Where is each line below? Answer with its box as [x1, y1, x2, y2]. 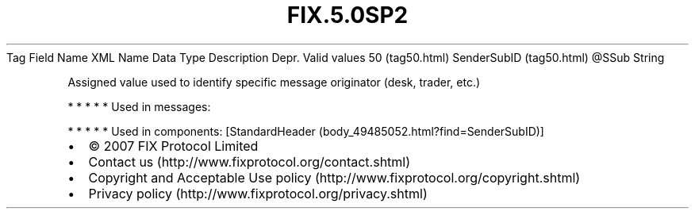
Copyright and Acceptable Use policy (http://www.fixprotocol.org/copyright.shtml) [88, 169, 581, 186]
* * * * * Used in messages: [67, 99, 211, 113]
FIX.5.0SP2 [286, 2, 409, 29]
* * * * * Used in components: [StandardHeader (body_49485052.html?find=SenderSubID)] [67, 124, 544, 138]
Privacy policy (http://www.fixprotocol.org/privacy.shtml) [88, 185, 428, 202]
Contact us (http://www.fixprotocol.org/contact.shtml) [88, 153, 411, 170]
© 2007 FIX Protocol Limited [88, 137, 259, 154]
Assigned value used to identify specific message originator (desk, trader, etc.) [67, 75, 481, 89]
